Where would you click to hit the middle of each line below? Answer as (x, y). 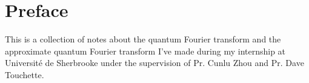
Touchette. (25, 74)
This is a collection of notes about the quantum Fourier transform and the (143, 39)
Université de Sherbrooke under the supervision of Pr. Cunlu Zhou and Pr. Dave (154, 63)
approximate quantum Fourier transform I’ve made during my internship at (145, 51)
